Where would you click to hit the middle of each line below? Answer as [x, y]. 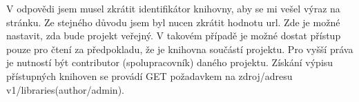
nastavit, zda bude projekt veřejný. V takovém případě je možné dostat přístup [174, 35]
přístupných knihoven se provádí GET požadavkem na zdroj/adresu [149, 75]
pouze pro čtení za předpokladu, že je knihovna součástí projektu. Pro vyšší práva [180, 49]
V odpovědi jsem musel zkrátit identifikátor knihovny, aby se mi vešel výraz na [173, 8]
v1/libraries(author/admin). [65, 89]
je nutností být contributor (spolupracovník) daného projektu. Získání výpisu [170, 62]
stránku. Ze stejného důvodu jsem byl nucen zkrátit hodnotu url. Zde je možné [173, 22]
